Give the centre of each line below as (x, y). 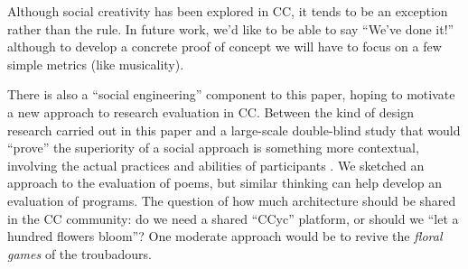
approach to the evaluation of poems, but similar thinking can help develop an (225, 183)
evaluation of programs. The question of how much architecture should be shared (232, 200)
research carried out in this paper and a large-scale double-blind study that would (234, 130)
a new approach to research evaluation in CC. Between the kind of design (211, 111)
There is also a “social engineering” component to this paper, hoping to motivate (231, 94)
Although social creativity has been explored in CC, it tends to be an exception (228, 11)
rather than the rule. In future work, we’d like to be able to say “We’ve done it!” (231, 28)
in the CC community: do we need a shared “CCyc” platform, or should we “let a (233, 218)
